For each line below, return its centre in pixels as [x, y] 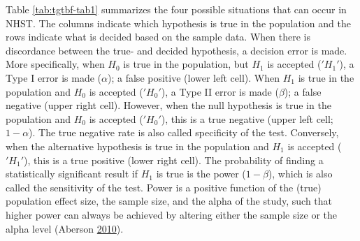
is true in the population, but [186, 64]
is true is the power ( [201, 174]
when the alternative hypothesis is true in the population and [137, 146]
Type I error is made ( [54, 77]
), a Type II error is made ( [220, 91]
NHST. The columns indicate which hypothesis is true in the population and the [178, 23]
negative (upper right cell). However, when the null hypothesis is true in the [168, 105]
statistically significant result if [72, 174]
